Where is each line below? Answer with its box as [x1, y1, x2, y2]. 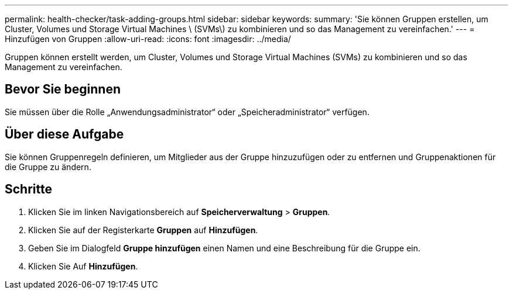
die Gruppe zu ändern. [5, 161, 91, 172]
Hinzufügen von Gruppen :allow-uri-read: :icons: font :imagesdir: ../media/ [5, 34, 291, 44]
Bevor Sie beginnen [5, 82, 121, 97]
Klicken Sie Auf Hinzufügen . [28, 261, 138, 271]
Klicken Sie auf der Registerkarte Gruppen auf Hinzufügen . [28, 224, 258, 235]
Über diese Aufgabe [5, 127, 124, 142]
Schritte [5, 182, 52, 197]
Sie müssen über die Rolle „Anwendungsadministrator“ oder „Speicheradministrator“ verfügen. [5, 106, 370, 117]
